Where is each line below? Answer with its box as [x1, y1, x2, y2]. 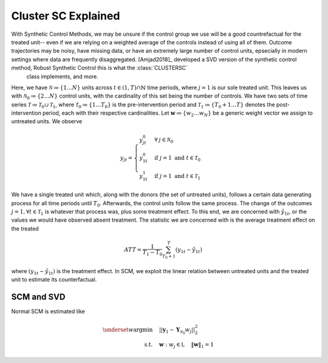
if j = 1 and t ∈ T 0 [154, 155, 200, 163]
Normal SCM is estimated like [11, 308, 85, 315]
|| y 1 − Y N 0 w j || [159, 327, 196, 336]
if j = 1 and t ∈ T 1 [154, 172, 200, 181]
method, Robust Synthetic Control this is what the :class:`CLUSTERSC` [11, 64, 188, 72]
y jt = [120, 155, 133, 163]
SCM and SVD [11, 292, 66, 302]
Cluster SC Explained [11, 9, 120, 22]
